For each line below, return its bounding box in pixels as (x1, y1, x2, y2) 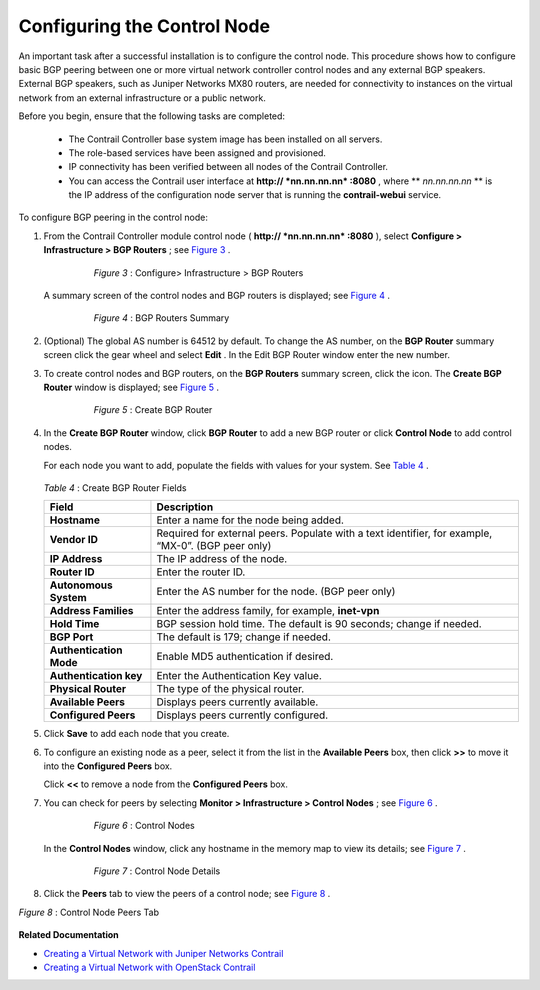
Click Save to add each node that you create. (43, 728, 230, 740)
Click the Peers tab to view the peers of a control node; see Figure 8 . (43, 888, 331, 900)
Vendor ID (49, 533, 99, 547)
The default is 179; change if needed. (156, 630, 332, 644)
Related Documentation (18, 929, 119, 941)
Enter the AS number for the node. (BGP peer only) (156, 585, 396, 599)
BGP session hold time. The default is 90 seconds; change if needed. (156, 617, 482, 631)
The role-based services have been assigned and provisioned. (68, 146, 327, 159)
